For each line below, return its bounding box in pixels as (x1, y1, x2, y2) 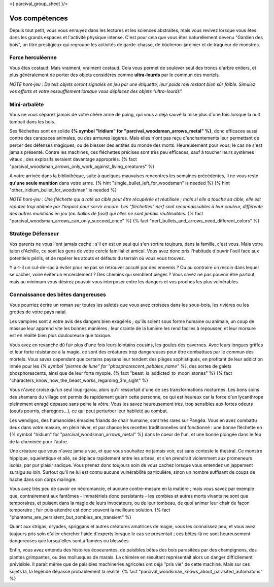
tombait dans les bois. (9, 118, 56, 124)
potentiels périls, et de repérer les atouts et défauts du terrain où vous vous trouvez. (9, 255, 185, 261)
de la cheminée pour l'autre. (9, 438, 68, 444)
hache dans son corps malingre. (9, 476, 77, 482)
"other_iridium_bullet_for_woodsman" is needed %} (9, 187, 117, 193)
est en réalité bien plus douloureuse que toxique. (9, 333, 112, 339)
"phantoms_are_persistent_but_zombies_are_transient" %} (9, 514, 132, 520)
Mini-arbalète (9, 101, 44, 108)
